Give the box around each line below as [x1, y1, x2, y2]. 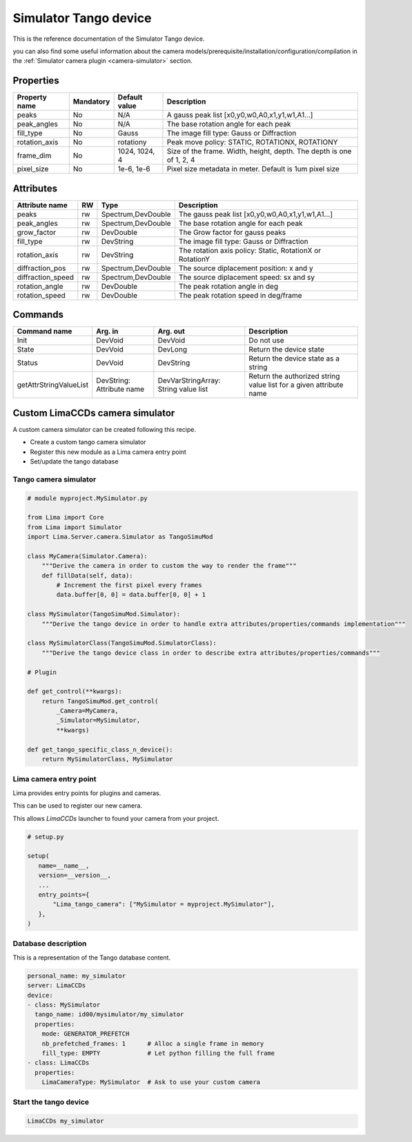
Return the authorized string [248, 372, 340, 381]
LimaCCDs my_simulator [27, 1117, 104, 1125]
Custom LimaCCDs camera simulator [12, 407, 175, 419]
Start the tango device [12, 1097, 90, 1107]
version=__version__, [38, 871, 112, 879]
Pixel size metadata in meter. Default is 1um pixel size [166, 164, 340, 174]
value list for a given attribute [248, 380, 344, 390]
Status [17, 358, 38, 368]
